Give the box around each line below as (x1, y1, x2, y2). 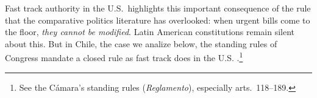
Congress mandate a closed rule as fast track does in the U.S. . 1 (5, 50, 243, 64)
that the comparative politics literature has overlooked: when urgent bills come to (5, 13, 310, 26)
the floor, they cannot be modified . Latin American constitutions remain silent (5, 25, 295, 38)
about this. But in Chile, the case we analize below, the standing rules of (5, 37, 277, 50)
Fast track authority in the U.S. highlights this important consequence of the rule (5, 2, 311, 14)
